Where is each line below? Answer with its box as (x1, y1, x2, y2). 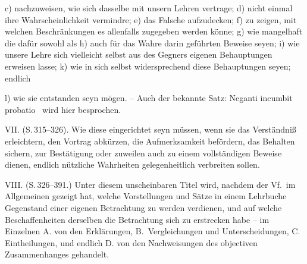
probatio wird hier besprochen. (5, 103, 121, 115)
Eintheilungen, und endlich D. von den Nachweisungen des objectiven (5, 236, 258, 249)
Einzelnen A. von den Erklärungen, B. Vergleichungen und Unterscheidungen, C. (5, 225, 300, 237)
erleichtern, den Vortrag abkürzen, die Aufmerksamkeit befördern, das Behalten (5, 134, 295, 147)
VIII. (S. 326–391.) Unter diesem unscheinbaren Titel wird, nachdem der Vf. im (5, 178, 296, 190)
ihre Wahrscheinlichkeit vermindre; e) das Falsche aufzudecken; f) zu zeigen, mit (5, 13, 297, 26)
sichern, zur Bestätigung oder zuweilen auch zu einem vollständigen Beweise (5, 146, 282, 159)
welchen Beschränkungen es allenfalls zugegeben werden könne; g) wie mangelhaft (5, 25, 303, 37)
